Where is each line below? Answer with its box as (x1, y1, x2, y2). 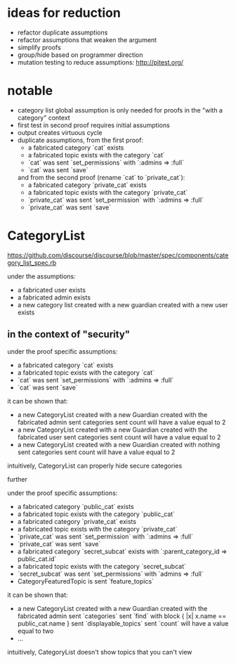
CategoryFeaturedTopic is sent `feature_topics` (17, 577, 155, 585)
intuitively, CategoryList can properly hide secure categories (7, 461, 183, 470)
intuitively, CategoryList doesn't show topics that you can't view (7, 648, 192, 656)
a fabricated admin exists (17, 293, 91, 302)
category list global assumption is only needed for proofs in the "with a (17, 105, 223, 114)
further (7, 475, 28, 483)
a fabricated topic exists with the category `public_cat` (17, 510, 176, 518)
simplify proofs (17, 43, 61, 51)
